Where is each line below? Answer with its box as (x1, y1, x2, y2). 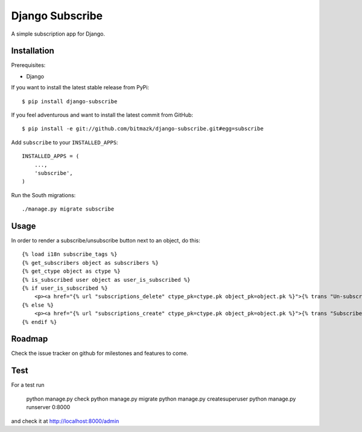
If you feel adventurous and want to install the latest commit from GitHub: (11, 112, 193, 119)
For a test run (11, 381, 45, 389)
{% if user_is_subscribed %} (22, 285, 108, 291)
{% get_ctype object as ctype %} (22, 268, 121, 275)
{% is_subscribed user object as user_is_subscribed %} (22, 276, 191, 283)
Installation (11, 46, 54, 56)
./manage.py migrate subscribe (22, 206, 115, 212)
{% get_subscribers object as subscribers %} (22, 259, 159, 266)
